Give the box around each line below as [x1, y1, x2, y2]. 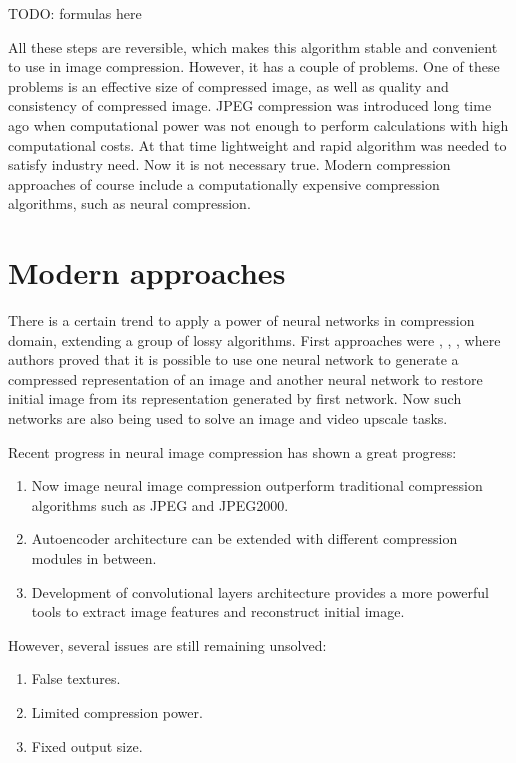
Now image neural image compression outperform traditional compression [31, 475, 483, 496]
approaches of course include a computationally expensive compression [8, 173, 440, 194]
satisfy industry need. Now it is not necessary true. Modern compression [8, 154, 451, 175]
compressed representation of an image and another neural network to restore [8, 368, 483, 389]
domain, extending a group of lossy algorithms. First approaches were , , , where [8, 329, 501, 350]
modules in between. [31, 548, 157, 568]
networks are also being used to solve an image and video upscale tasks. [8, 408, 448, 429]
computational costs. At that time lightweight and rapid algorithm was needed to [8, 134, 507, 155]
